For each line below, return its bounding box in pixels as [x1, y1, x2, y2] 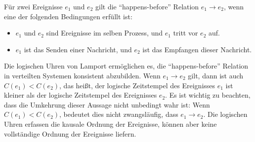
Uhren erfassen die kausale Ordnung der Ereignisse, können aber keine [4, 118, 217, 129]
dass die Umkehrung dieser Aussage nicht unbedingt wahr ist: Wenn [4, 99, 210, 109]
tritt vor [173, 28, 198, 38]
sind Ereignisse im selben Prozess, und [46, 28, 163, 38]
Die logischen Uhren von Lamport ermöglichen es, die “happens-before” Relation [4, 61, 249, 71]
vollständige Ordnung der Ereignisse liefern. [4, 128, 136, 139]
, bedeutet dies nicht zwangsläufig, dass [59, 109, 178, 119]
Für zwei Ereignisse [4, 1, 63, 11]
